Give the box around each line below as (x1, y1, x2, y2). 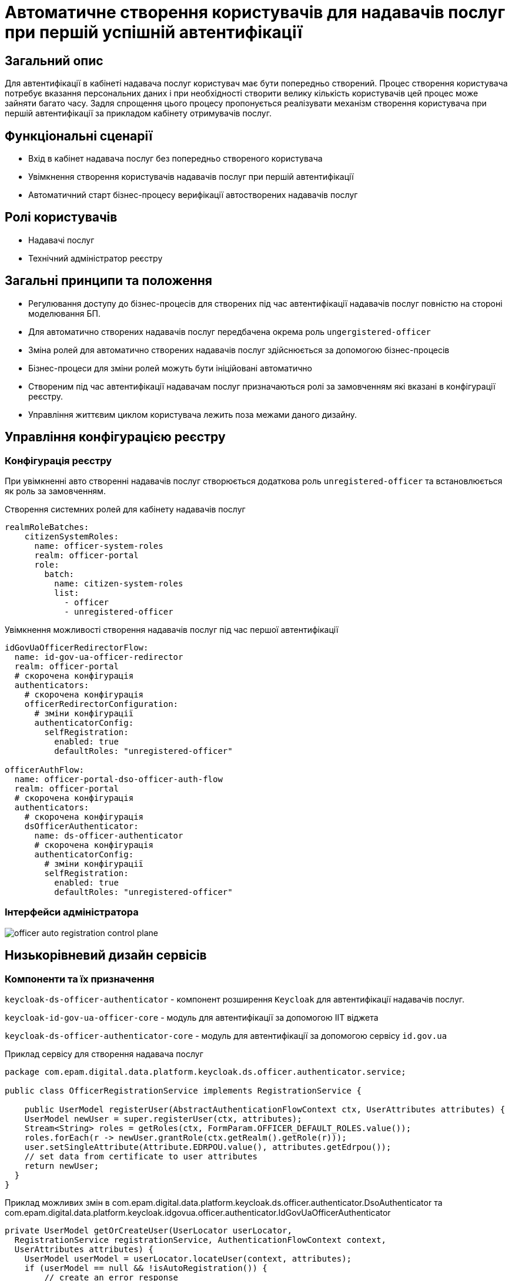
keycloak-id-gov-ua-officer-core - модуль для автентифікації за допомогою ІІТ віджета (5, 1012, 379, 1022)
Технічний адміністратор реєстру (28, 253, 163, 263)
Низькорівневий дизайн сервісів (5, 948, 207, 963)
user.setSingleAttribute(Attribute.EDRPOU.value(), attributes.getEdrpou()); (24, 1142, 391, 1152)
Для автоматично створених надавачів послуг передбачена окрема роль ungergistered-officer (28, 326, 431, 337)
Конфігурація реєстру (5, 454, 112, 467)
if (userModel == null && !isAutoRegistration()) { (24, 1263, 267, 1273)
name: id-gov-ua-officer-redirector (14, 652, 183, 662)
